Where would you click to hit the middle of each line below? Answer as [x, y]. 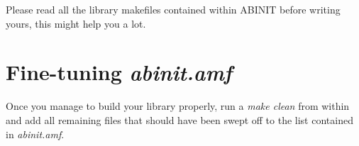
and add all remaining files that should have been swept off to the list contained [179, 119]
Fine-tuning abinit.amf [119, 72]
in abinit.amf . [35, 134]
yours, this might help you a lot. [76, 23]
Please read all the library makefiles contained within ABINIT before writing [173, 9]
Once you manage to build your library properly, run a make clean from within [178, 106]
